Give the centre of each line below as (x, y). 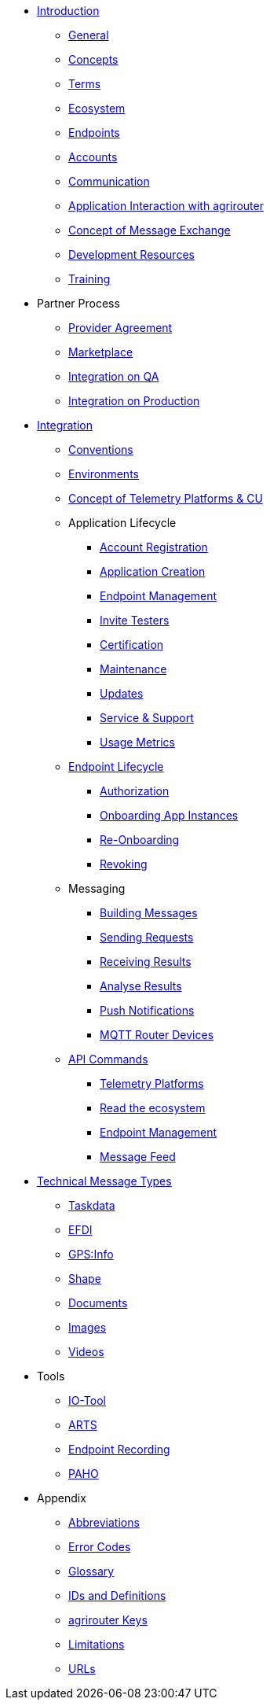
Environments (104, 474)
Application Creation (153, 571)
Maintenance (133, 669)
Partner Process (78, 303)
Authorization (135, 791)
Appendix (62, 1498)
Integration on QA (114, 376)
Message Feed (138, 1157)
